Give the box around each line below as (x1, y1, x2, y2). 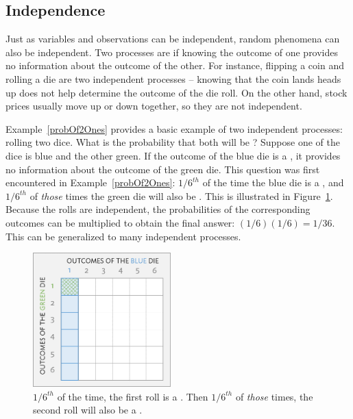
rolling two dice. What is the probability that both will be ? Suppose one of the (5, 135, 340, 149)
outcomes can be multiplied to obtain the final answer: (5, 215, 235, 229)
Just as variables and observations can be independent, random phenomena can (5, 31, 340, 46)
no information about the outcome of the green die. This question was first (5, 162, 320, 176)
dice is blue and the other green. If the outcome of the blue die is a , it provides (5, 148, 341, 162)
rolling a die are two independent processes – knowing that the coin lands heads (5, 71, 341, 86)
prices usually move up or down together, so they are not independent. (5, 99, 302, 113)
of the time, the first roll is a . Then (57, 389, 208, 403)
